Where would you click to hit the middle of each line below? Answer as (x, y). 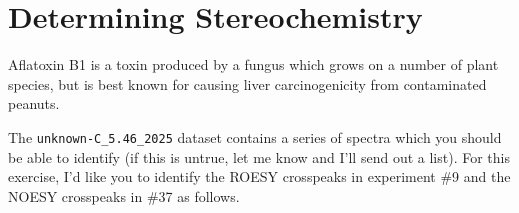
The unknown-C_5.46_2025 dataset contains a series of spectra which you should (255, 136)
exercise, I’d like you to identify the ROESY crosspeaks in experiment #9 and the (259, 176)
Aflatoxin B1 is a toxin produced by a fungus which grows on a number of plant (253, 64)
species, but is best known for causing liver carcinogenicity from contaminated (247, 83)
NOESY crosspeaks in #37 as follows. (124, 195)
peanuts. (34, 103)
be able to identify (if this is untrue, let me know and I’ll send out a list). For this (259, 156)
